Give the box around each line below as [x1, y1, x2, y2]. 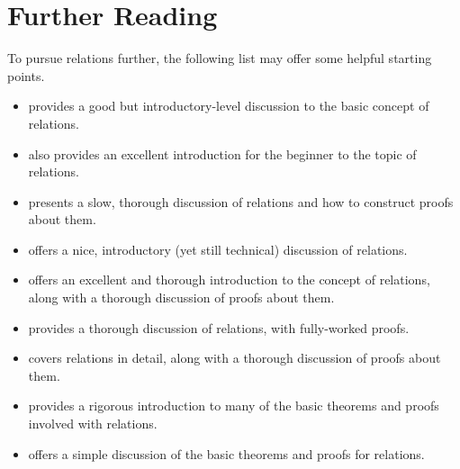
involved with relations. [28, 414, 158, 433]
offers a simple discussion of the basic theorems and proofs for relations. [28, 444, 425, 463]
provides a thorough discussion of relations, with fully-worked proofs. [28, 318, 410, 337]
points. [7, 66, 45, 85]
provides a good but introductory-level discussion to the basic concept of [28, 96, 429, 115]
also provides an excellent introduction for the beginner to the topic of [28, 144, 417, 163]
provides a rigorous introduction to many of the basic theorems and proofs [28, 396, 439, 415]
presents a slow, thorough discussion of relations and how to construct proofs [28, 192, 454, 211]
